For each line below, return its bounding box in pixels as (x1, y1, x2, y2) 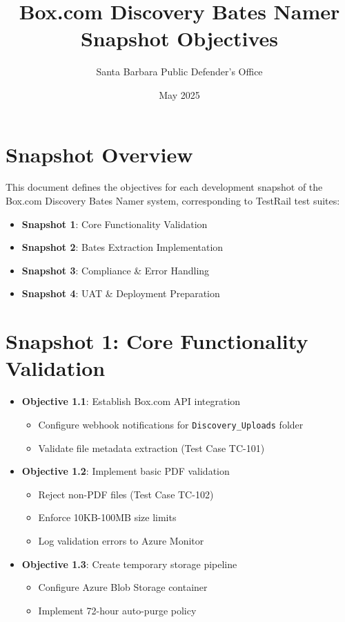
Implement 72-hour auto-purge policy (38, 603, 197, 617)
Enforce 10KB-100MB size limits (38, 510, 177, 525)
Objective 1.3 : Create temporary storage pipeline (21, 556, 237, 571)
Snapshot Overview (6, 140, 193, 168)
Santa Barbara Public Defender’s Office (96, 64, 263, 79)
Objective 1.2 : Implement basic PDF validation (21, 464, 230, 478)
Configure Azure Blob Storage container (38, 580, 208, 594)
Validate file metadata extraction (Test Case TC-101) (38, 440, 265, 455)
